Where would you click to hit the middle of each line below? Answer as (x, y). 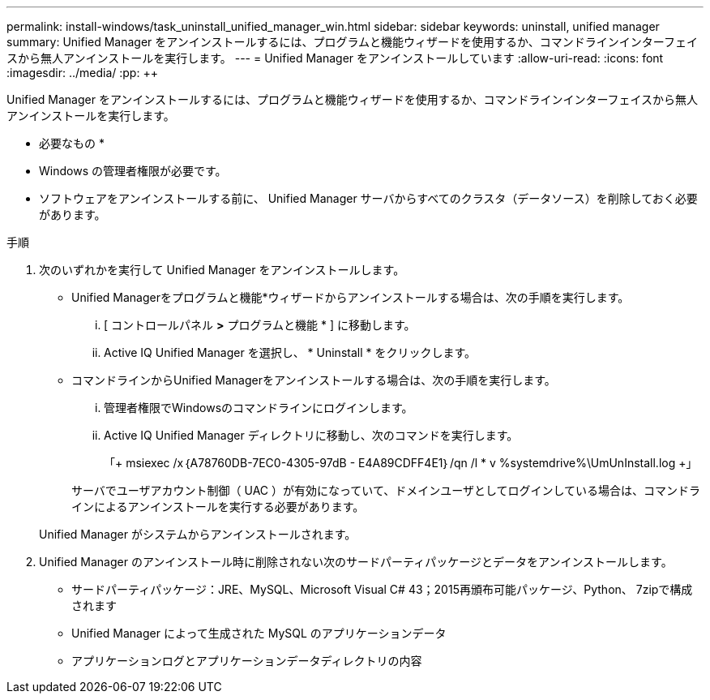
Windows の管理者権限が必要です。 (133, 171)
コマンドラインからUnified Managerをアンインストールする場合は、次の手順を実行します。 (314, 380)
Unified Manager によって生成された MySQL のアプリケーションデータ (259, 633)
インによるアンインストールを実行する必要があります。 (218, 507)
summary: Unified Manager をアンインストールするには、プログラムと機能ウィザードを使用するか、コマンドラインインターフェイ (352, 42)
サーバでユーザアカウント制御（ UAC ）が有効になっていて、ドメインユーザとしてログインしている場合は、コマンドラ (386, 490)
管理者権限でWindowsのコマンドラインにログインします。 (259, 408)
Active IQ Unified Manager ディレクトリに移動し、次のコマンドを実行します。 (311, 435)
